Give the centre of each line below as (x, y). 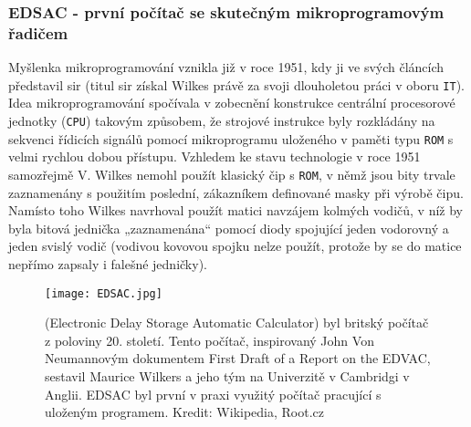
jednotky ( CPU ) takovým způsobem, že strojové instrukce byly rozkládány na (222, 120)
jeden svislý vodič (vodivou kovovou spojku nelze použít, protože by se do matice (235, 246)
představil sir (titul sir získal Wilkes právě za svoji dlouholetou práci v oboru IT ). (237, 84)
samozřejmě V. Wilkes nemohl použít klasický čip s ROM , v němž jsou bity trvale (232, 174)
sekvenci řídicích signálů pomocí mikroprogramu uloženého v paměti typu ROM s (231, 138)
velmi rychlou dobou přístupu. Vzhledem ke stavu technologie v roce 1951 (215, 156)
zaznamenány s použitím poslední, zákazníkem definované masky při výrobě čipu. (236, 192)
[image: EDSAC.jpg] (104, 293)
